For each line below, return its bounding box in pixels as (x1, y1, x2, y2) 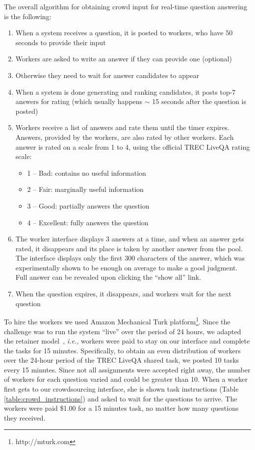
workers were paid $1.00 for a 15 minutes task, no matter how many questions (4, 403, 239, 413)
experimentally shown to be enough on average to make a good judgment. (15, 262, 238, 272)
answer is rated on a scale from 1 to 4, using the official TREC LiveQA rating (15, 141, 250, 152)
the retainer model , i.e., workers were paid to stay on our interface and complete (4, 336, 250, 346)
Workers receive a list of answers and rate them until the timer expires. (15, 122, 229, 132)
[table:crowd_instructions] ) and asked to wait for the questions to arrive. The (4, 393, 237, 403)
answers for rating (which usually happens (15, 96, 143, 106)
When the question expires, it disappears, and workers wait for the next (15, 289, 231, 299)
